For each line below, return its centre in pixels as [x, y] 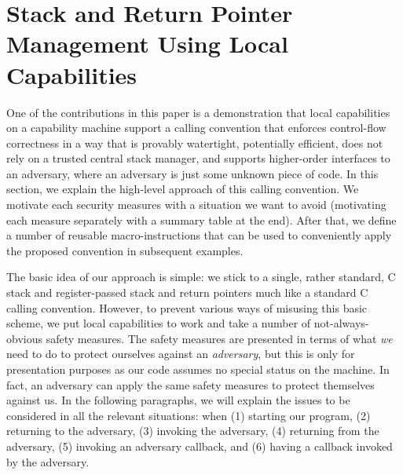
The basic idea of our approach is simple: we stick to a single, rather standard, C [201, 277]
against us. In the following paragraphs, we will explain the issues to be [178, 400]
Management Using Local [147, 44]
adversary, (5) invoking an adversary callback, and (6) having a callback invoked [200, 446]
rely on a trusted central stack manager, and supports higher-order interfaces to [198, 158]
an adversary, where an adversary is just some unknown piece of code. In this [192, 173]
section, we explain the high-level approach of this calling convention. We [183, 189]
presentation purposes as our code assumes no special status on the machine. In [198, 369]
